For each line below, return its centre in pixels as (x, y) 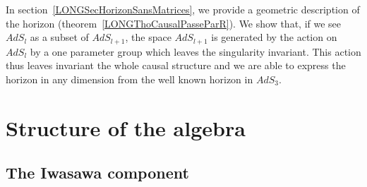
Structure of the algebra (126, 127)
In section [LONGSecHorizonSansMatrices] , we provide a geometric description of (183, 9)
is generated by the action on (274, 37)
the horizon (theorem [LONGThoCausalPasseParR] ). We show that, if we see (174, 23)
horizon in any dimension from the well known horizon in (130, 79)
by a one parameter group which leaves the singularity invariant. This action (195, 51)
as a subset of (59, 37)
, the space (148, 37)
